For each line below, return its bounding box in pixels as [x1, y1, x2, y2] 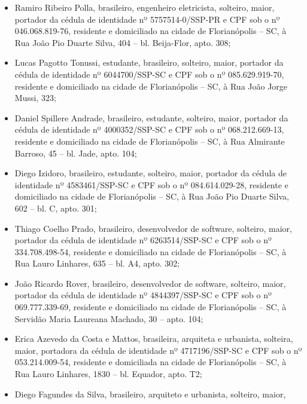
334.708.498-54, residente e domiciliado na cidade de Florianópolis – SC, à [14, 245, 287, 258]
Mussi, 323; [14, 91, 56, 104]
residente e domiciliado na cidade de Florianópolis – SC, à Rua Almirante [14, 134, 285, 147]
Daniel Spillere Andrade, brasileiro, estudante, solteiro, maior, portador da [14, 111, 288, 124]
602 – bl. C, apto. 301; [14, 201, 97, 214]
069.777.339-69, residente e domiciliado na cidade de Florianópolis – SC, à [14, 301, 287, 313]
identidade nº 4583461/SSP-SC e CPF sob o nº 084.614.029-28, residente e [14, 178, 288, 191]
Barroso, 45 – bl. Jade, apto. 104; [14, 146, 137, 159]
